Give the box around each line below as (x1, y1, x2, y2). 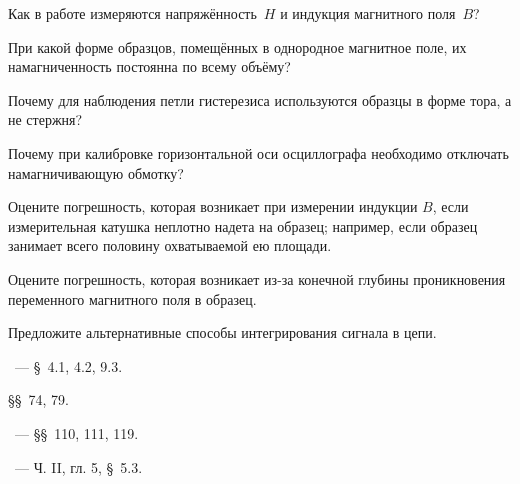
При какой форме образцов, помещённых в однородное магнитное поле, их (8, 36, 467, 57)
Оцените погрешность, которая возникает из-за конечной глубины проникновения (8, 268, 506, 289)
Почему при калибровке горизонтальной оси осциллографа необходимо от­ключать (8, 142, 509, 163)
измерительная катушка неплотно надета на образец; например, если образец (8, 215, 478, 236)
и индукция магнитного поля (280, 3, 456, 23)
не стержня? (8, 109, 83, 130)
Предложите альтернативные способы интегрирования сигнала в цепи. (8, 322, 437, 343)
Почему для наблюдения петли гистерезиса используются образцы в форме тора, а (8, 89, 512, 110)
